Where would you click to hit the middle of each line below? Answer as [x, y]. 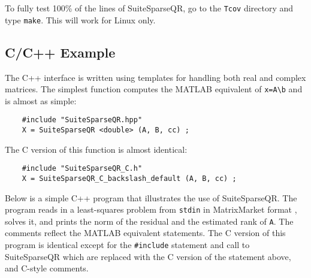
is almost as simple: [41, 100]
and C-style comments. [47, 268]
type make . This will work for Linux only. [80, 19]
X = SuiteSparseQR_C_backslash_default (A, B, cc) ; [129, 178]
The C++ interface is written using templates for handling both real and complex [155, 77]
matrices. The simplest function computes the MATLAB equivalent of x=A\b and [154, 89]
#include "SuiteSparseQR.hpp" [82, 120]
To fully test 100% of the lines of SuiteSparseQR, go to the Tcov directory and [149, 8]
